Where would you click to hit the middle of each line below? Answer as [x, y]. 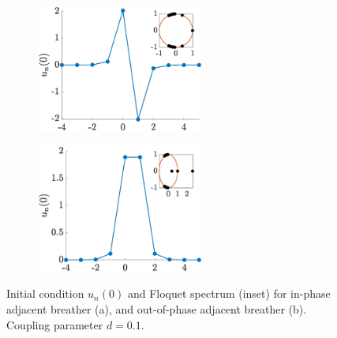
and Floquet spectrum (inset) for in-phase [229, 293]
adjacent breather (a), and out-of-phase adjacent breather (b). [157, 309]
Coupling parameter [55, 324]
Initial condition [45, 293]
